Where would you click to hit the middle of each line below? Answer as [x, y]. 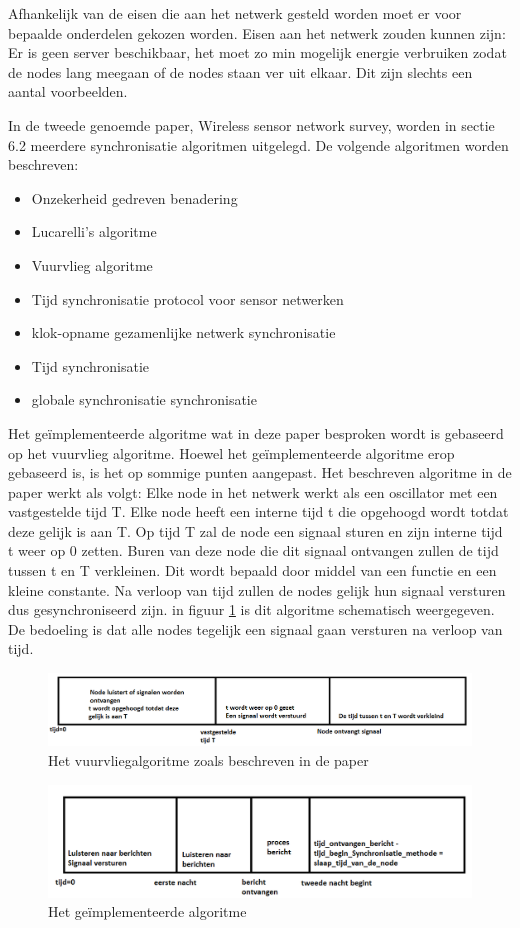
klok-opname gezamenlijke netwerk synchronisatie [183, 332]
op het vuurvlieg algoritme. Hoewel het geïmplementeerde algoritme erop [231, 452]
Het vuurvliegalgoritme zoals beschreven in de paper [208, 759]
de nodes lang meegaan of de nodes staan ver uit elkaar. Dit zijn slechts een [240, 71]
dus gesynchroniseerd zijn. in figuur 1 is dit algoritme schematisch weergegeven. [251, 609]
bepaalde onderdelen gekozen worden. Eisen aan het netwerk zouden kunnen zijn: [257, 32]
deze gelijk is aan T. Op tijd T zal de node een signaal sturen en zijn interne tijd [255, 530]
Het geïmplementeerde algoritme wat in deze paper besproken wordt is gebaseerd [256, 432]
